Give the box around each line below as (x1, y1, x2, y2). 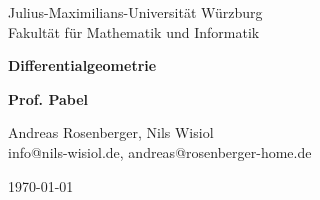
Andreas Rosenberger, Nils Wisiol (8, 122, 214, 143)
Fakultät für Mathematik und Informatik (8, 21, 260, 42)
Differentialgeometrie (8, 55, 157, 76)
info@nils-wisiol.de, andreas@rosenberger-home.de (8, 141, 312, 162)
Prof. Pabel (8, 88, 89, 109)
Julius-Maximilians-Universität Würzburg (8, 2, 263, 22)
